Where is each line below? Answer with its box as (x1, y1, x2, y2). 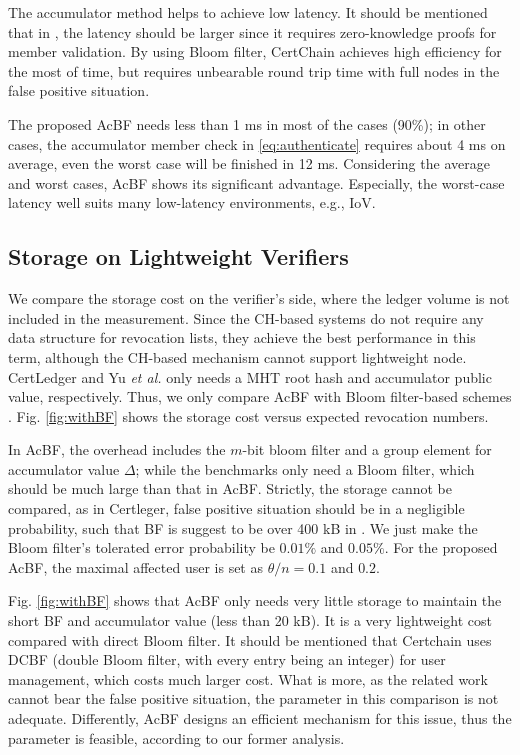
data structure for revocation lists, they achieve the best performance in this (8, 327, 476, 348)
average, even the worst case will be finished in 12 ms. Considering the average (8, 153, 490, 174)
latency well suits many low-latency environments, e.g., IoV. (8, 192, 376, 213)
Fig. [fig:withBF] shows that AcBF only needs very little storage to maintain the (8, 590, 502, 611)
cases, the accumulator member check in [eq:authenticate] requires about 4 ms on (8, 133, 506, 154)
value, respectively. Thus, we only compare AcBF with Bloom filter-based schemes (8, 386, 512, 407)
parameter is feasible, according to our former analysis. (8, 727, 345, 748)
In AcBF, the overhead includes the (8, 439, 226, 460)
